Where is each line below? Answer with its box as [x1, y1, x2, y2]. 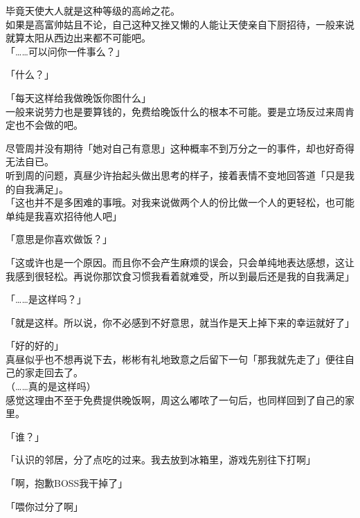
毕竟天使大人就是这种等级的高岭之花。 [6, 3, 180, 17]
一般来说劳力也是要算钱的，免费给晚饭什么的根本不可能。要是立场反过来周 [6, 104, 345, 118]
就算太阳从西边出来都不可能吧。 [6, 30, 151, 45]
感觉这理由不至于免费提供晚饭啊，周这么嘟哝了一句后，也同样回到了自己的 [6, 392, 345, 407]
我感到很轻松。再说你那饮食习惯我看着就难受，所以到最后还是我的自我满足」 [6, 268, 354, 283]
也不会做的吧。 [15, 118, 83, 132]
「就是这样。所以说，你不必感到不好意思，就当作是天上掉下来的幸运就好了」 [6, 315, 354, 329]
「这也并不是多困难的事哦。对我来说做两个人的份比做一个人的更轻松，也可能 [6, 195, 354, 210]
